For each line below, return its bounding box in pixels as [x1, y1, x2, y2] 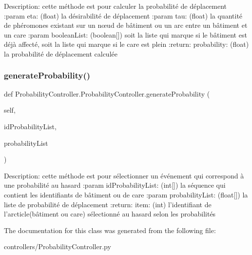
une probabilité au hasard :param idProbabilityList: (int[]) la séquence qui [4, 180, 226, 190]
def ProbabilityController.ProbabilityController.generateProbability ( [4, 88, 210, 98]
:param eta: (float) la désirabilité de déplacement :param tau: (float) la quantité [4, 10, 243, 20]
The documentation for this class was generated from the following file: [4, 225, 216, 235]
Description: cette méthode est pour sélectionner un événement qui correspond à [4, 170, 244, 180]
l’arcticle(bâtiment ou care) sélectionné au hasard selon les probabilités [4, 209, 216, 219]
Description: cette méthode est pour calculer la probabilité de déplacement [4, 1, 227, 11]
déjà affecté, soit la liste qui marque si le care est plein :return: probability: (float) [4, 39, 249, 49]
